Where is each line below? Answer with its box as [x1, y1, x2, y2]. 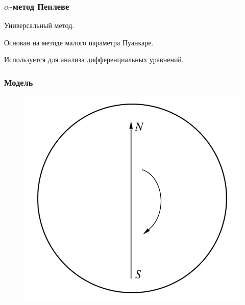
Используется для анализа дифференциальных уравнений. [4, 54, 184, 65]
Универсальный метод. [4, 20, 75, 31]
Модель [4, 75, 33, 88]
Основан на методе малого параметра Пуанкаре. [4, 37, 154, 47]
